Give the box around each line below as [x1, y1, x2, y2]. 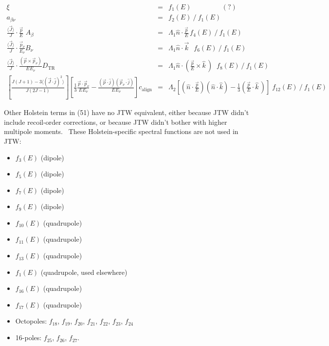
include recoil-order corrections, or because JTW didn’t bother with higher [4, 116, 227, 127]
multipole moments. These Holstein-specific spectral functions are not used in [4, 126, 238, 136]
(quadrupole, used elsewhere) [40, 267, 128, 277]
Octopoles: [15, 316, 47, 326]
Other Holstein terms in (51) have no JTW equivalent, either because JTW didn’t [4, 107, 249, 117]
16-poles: [15, 332, 42, 343]
